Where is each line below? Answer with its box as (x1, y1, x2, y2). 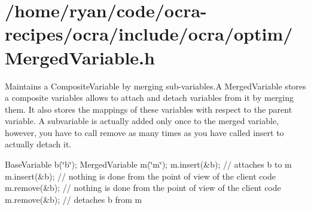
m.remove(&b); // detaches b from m (5, 193, 142, 205)
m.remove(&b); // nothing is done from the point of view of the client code (5, 181, 281, 194)
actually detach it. (5, 138, 72, 150)
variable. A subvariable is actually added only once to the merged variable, (5, 115, 279, 127)
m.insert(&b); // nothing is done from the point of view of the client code (5, 169, 276, 182)
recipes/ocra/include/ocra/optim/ (5, 21, 293, 46)
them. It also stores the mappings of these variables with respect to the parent (5, 103, 292, 115)
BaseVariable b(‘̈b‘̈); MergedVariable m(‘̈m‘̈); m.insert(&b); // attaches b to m (5, 158, 292, 171)
